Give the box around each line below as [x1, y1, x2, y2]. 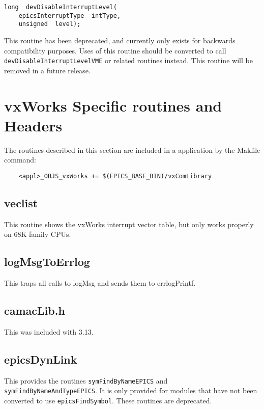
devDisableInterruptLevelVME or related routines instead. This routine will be [4, 55, 253, 66]
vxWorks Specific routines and [4, 95, 222, 116]
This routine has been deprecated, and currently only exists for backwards [4, 35, 236, 45]
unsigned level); [18, 20, 81, 28]
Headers [4, 115, 63, 135]
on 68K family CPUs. [4, 229, 71, 239]
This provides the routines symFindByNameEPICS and [4, 375, 168, 386]
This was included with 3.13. [4, 326, 94, 337]
